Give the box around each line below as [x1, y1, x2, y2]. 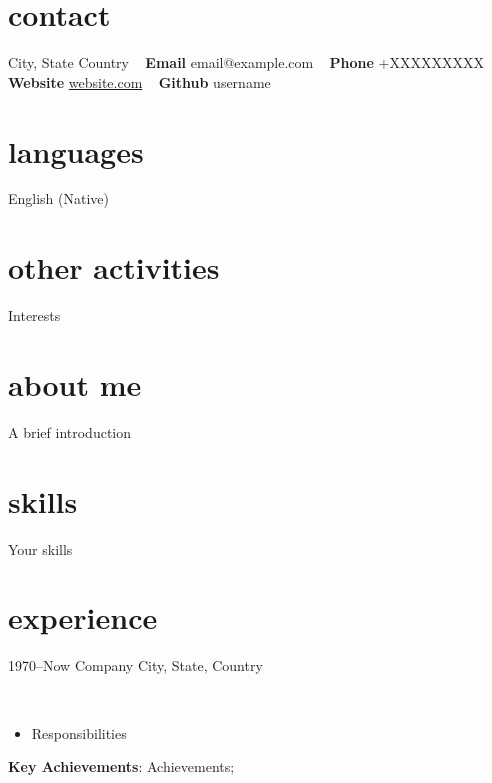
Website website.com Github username [8, 71, 271, 92]
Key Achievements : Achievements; [8, 756, 235, 777]
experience [8, 597, 158, 638]
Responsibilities [31, 722, 127, 743]
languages [8, 130, 144, 171]
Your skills [8, 538, 73, 559]
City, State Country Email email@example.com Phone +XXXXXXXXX [8, 52, 484, 73]
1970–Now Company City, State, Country [8, 655, 263, 676]
